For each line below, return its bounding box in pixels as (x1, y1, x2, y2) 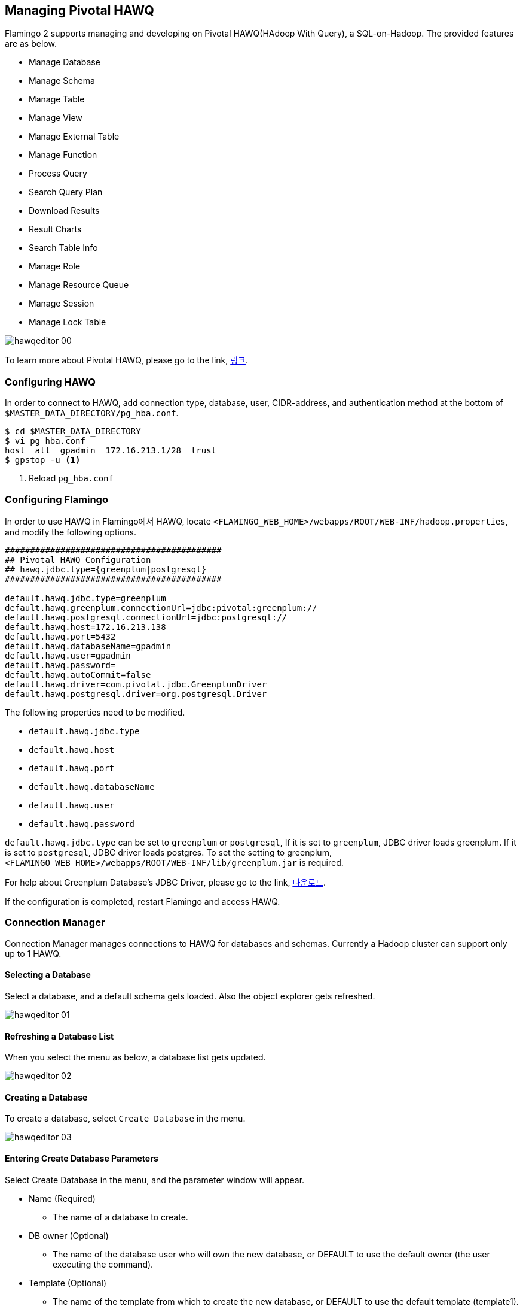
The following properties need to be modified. (5, 707, 185, 717)
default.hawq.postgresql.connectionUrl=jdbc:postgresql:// (5, 612, 288, 622)
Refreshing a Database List (5, 1031, 114, 1041)
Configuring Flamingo (5, 493, 108, 505)
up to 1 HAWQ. (5, 948, 62, 959)
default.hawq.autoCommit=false (5, 669, 151, 680)
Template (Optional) (29, 1277, 107, 1288)
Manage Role (29, 261, 81, 272)
